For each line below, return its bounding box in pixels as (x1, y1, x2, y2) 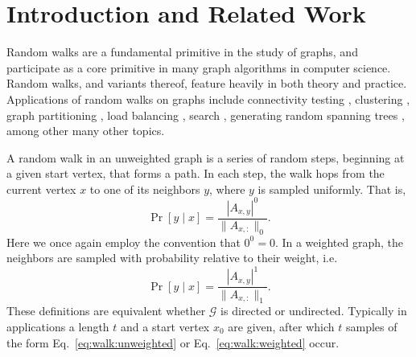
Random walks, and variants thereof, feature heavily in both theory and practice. (6, 75, 407, 92)
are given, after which (228, 318, 335, 334)
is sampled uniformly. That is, (257, 180, 406, 197)
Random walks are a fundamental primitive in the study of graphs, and (6, 43, 358, 60)
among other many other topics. (6, 122, 165, 139)
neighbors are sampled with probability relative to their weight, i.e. (6, 249, 338, 266)
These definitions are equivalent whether (6, 302, 206, 319)
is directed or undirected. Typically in (220, 302, 407, 319)
